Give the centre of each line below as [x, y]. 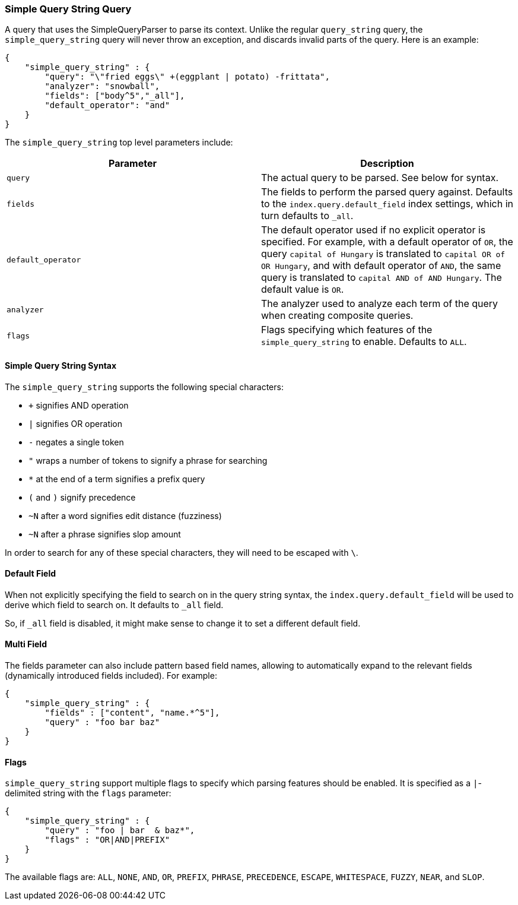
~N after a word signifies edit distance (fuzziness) [125, 515]
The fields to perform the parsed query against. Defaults [387, 192]
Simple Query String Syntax [61, 365]
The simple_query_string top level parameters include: [119, 143]
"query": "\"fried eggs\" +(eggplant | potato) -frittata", [187, 77]
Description [387, 164]
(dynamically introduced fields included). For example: [111, 676]
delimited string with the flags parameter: [88, 793]
